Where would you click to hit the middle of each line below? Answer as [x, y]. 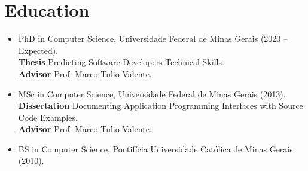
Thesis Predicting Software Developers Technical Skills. [121, 62]
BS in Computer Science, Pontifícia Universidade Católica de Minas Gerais [155, 149]
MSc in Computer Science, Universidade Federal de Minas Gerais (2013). [152, 94]
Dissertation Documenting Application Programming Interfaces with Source [161, 106]
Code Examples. [48, 117]
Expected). [38, 50]
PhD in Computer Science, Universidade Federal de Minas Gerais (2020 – [153, 39]
